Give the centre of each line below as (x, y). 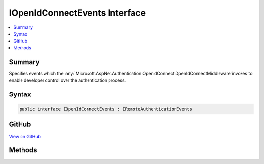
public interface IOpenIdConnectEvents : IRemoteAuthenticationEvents (106, 109)
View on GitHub (25, 136)
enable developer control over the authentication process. (67, 80)
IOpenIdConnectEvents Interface (77, 13)
